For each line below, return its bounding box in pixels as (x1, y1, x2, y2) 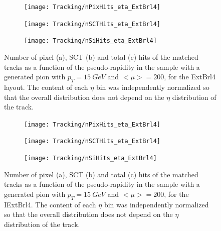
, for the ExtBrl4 (164, 71, 215, 82)
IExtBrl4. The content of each (4, 199, 96, 209)
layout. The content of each (4, 81, 88, 92)
